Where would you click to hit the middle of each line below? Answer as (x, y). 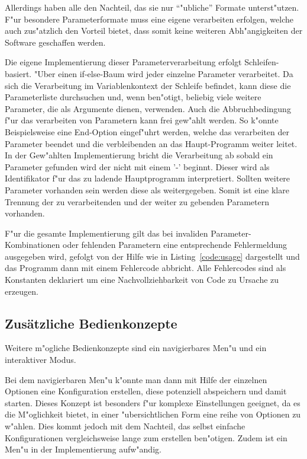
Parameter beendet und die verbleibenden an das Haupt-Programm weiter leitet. (151, 143)
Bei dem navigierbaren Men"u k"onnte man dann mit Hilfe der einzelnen (136, 379)
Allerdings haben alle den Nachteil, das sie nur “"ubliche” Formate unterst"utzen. (152, 7)
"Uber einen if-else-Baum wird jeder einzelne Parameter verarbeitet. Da (164, 73)
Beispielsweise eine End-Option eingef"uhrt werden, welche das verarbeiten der (147, 131)
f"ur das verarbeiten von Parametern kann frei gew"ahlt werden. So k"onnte (142, 120)
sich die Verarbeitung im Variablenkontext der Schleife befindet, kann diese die (148, 85)
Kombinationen (33, 245)
